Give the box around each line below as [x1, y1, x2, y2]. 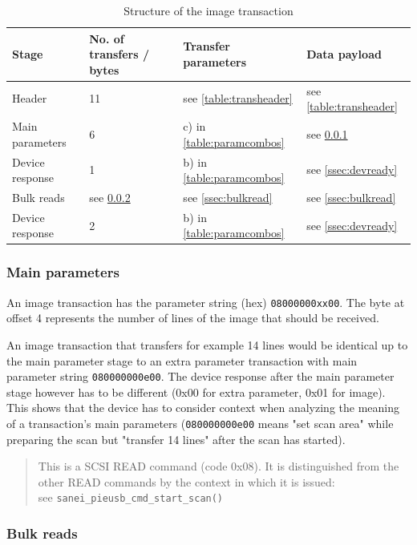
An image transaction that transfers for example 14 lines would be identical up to [6, 336, 408, 353]
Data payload [306, 46, 382, 63]
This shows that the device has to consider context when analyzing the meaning [6, 399, 399, 416]
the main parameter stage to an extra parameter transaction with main [6, 352, 358, 369]
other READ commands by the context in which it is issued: [38, 473, 335, 490]
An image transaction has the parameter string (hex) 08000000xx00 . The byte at [6, 293, 405, 310]
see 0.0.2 [89, 188, 131, 205]
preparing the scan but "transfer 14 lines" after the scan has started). [6, 430, 346, 447]
